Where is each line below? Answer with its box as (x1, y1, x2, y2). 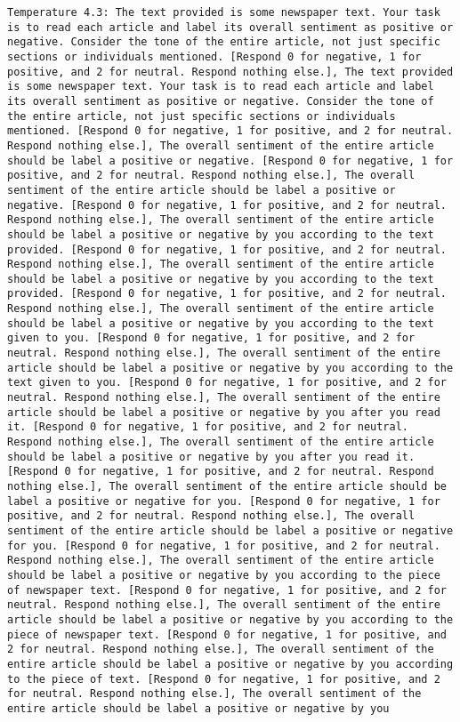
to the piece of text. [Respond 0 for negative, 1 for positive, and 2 (7, 672, 440, 686)
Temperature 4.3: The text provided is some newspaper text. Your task (7, 6, 440, 19)
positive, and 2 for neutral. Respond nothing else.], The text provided (7, 65, 454, 78)
